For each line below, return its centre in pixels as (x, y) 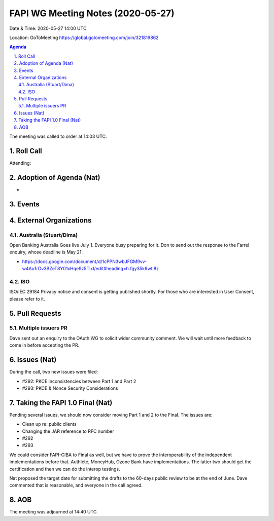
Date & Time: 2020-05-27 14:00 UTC (48, 28)
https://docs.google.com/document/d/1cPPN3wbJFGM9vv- (84, 262)
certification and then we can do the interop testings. (65, 469)
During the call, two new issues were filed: (54, 372)
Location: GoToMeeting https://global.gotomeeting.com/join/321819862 (84, 38)
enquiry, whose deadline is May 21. (46, 252)
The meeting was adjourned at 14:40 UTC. (54, 512)
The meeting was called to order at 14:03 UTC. (58, 136)
